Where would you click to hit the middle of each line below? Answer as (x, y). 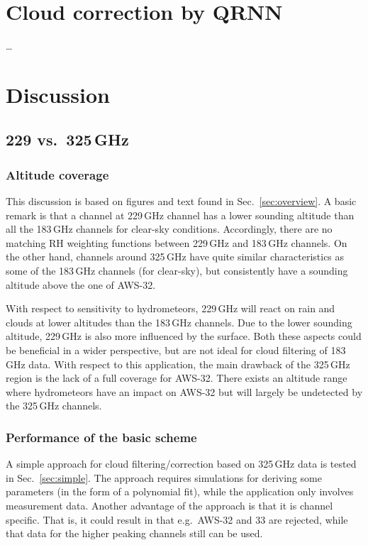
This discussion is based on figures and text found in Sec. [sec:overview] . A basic (181, 201)
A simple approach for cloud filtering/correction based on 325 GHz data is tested (181, 464)
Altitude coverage (57, 174)
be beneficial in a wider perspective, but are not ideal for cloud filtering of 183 (176, 350)
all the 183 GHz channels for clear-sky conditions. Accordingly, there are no (169, 229)
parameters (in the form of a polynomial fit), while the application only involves (180, 491)
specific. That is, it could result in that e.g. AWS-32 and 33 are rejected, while (177, 519)
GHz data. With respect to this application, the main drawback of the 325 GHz (178, 364)
